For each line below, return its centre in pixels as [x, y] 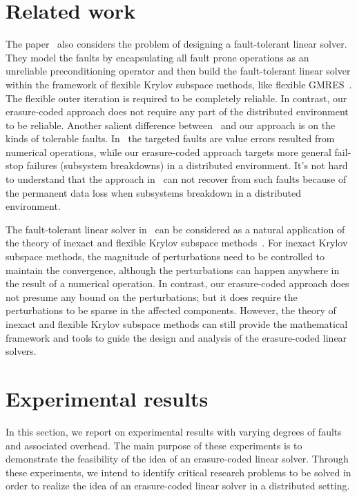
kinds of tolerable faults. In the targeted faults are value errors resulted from [170, 138]
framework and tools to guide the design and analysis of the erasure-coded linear [176, 337]
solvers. [21, 351]
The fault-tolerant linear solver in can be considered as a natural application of [175, 229]
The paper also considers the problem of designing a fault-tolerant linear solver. [176, 44]
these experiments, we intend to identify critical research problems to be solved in [178, 472]
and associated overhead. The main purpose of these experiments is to [154, 445]
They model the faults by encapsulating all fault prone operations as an [157, 57]
